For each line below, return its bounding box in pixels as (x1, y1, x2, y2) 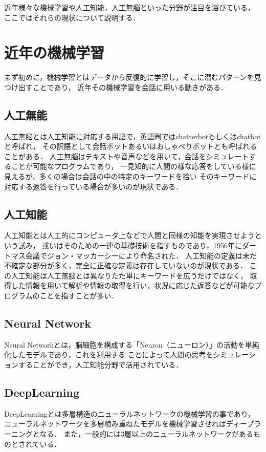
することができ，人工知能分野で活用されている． (18, 359, 183, 370)
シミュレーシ (213, 349, 256, 360)
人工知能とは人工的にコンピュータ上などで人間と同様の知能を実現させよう (4, 230, 255, 241)
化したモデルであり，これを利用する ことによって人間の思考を (4, 349, 213, 360)
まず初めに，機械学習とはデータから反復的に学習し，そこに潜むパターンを (4, 72, 254, 82)
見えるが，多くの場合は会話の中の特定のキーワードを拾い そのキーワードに (4, 171, 257, 182)
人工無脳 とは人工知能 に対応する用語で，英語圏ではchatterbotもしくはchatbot (4, 131, 261, 141)
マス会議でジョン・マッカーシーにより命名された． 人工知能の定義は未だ (11, 250, 257, 261)
